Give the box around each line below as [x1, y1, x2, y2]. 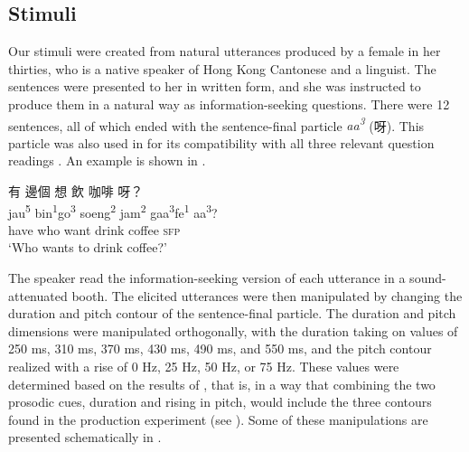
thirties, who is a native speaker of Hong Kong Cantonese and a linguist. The [8, 59, 436, 78]
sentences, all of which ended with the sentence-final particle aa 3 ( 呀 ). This [8, 113, 425, 135]
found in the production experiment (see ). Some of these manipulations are [8, 410, 428, 428]
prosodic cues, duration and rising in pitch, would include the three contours [8, 392, 432, 411]
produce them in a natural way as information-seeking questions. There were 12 [8, 94, 450, 113]
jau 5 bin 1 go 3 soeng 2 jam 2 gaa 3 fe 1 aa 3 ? [8, 200, 218, 221]
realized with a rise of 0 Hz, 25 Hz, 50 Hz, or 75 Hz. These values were [8, 357, 399, 376]
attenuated [8, 286, 68, 305]
